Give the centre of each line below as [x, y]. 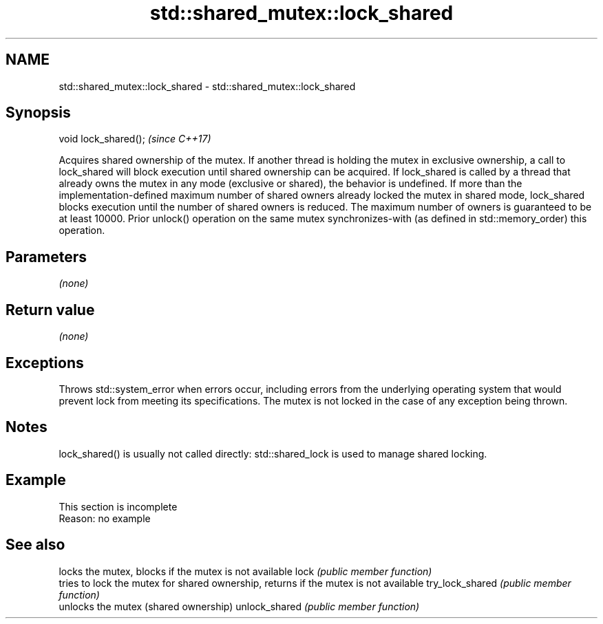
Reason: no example [105, 518]
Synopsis [38, 113]
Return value [50, 310]
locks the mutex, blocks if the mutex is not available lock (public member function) [245, 571]
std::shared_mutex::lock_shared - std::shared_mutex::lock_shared [207, 86]
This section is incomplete [118, 506]
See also [35, 545]
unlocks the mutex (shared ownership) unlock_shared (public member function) [239, 606]
